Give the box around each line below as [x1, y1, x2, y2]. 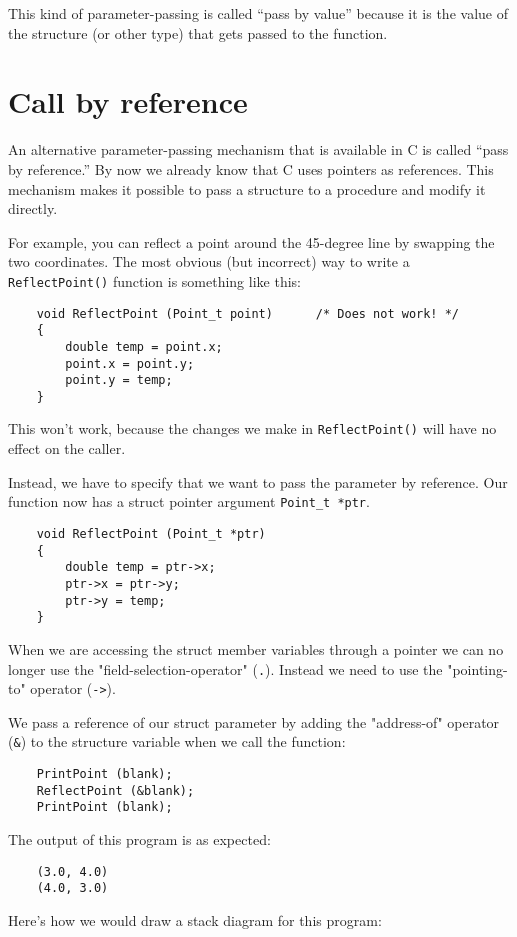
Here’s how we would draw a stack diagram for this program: [8, 909, 382, 930]
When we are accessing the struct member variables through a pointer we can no [8, 638, 504, 659]
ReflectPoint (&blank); [36, 783, 195, 798]
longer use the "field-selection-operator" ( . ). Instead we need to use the [8, 658, 443, 679]
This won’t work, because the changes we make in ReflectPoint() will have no [8, 418, 497, 439]
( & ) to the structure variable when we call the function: [8, 731, 346, 752]
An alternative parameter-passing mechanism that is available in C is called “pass [8, 139, 509, 160]
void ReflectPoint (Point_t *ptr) [36, 526, 266, 541]
